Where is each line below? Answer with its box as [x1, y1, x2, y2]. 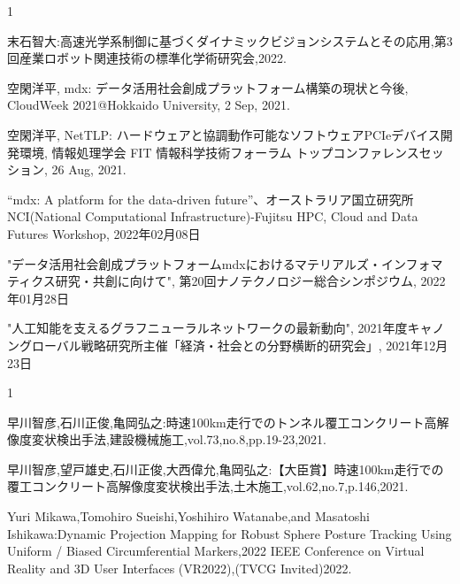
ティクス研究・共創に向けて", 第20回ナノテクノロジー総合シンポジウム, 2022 [7, 272, 446, 290]
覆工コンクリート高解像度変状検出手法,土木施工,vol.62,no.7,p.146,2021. [7, 477, 409, 496]
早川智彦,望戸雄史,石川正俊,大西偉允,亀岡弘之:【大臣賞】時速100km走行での [7, 459, 444, 478]
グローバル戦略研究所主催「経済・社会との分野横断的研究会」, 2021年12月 [19, 335, 448, 354]
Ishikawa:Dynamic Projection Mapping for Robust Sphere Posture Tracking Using [7, 524, 452, 542]
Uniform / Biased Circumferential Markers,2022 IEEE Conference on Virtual [7, 542, 425, 560]
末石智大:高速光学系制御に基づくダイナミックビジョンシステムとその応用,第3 [7, 31, 453, 50]
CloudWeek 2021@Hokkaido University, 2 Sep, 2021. [7, 96, 290, 114]
